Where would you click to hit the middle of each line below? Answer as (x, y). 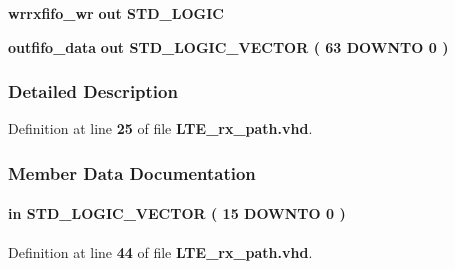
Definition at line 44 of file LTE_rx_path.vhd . (160, 251)
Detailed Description (93, 91)
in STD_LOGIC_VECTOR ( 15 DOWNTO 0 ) (177, 213)
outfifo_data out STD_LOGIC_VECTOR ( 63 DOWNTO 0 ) (228, 46)
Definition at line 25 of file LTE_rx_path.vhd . (160, 128)
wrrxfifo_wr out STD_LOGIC (116, 13)
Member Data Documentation (132, 172)
